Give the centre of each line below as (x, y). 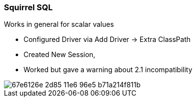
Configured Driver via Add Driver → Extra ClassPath (107, 40)
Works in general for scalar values (59, 24)
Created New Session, (60, 55)
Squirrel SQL (28, 7)
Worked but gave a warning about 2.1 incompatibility (108, 70)
